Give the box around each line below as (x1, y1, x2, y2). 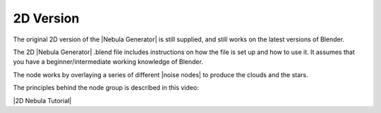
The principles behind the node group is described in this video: (13, 84, 199, 92)
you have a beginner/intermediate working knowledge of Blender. (13, 58, 204, 66)
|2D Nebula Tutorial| (13, 96, 72, 105)
